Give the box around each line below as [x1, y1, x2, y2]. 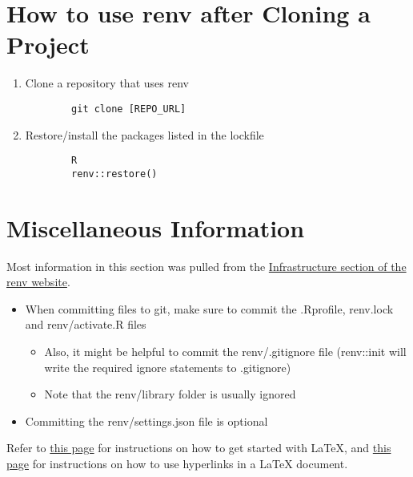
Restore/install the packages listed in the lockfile [25, 126, 264, 143]
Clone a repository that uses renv [25, 75, 189, 91]
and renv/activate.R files [25, 316, 146, 333]
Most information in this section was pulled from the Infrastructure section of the [6, 257, 407, 274]
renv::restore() [71, 168, 158, 180]
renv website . [6, 273, 70, 290]
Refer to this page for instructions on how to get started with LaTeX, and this [6, 439, 391, 456]
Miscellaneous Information [6, 211, 305, 244]
